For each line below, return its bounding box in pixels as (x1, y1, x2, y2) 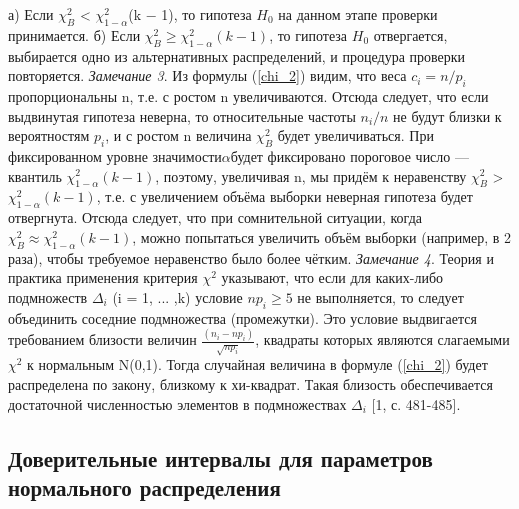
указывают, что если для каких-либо (221, 267, 444, 288)
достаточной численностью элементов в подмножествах (8, 393, 347, 414)
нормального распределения (8, 471, 281, 502)
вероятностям (8, 125, 90, 146)
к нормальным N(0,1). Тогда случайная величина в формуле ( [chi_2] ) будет (27, 354, 488, 375)
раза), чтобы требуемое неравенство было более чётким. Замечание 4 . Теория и (8, 247, 494, 268)
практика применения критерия (8, 267, 198, 288)
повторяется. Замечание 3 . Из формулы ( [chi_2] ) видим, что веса (8, 65, 407, 86)
